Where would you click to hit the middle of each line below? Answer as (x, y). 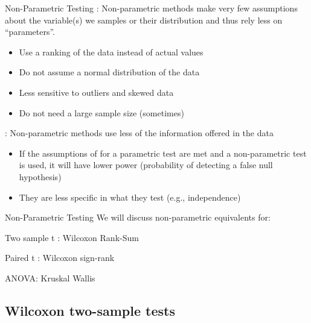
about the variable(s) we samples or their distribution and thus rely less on (144, 20)
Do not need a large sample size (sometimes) (101, 112)
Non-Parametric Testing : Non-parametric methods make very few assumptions (151, 8)
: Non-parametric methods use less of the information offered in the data (139, 133)
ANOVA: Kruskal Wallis (50, 278)
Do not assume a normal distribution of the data (109, 72)
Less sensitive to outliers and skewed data (96, 92)
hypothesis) (40, 176)
